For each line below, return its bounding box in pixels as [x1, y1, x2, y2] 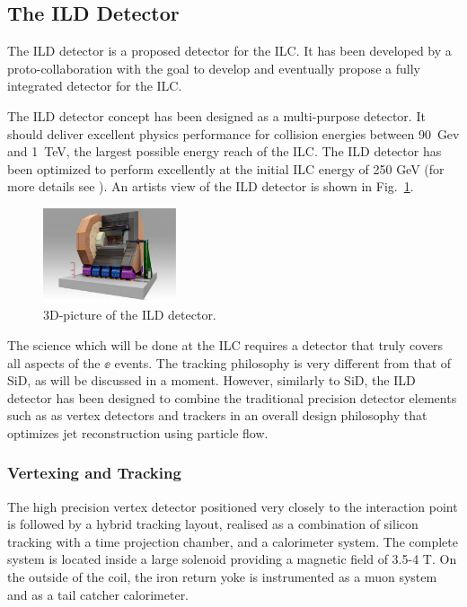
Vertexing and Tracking [7, 462, 181, 484]
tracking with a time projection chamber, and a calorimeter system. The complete [7, 532, 458, 550]
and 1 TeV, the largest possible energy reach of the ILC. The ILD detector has [7, 142, 442, 161]
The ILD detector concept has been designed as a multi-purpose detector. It [7, 106, 426, 125]
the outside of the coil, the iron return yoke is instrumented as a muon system [7, 567, 437, 586]
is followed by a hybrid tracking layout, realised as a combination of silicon [7, 515, 419, 533]
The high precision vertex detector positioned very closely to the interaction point [7, 497, 458, 515]
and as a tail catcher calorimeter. [7, 585, 189, 603]
